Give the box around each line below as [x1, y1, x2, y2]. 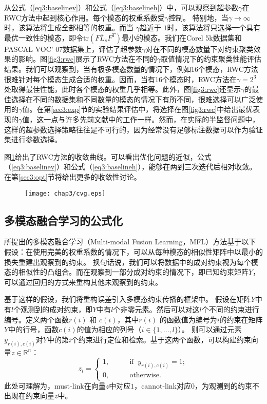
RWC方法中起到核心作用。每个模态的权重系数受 [4, 12, 165, 23]
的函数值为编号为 [159, 314, 217, 324]
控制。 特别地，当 [168, 12, 228, 23]
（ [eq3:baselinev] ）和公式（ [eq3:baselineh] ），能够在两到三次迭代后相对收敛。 [4, 161, 257, 172]
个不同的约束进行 [201, 303, 259, 314]
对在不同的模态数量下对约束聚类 [145, 43, 254, 54]
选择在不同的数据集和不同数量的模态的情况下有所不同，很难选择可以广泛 [11, 93, 256, 104]
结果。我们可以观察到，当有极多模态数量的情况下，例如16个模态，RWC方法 [4, 63, 258, 74]
